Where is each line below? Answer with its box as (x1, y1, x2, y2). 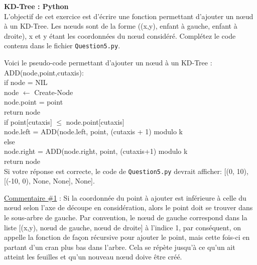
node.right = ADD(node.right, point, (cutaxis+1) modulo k (4, 146, 188, 156)
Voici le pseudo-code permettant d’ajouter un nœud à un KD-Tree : (4, 57, 212, 68)
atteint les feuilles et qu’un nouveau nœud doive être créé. (4, 251, 182, 262)
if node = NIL (4, 77, 48, 87)
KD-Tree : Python (4, 1, 69, 11)
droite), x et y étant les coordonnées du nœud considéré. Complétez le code (4, 30, 236, 41)
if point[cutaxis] (4, 116, 52, 127)
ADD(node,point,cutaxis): (4, 67, 84, 77)
